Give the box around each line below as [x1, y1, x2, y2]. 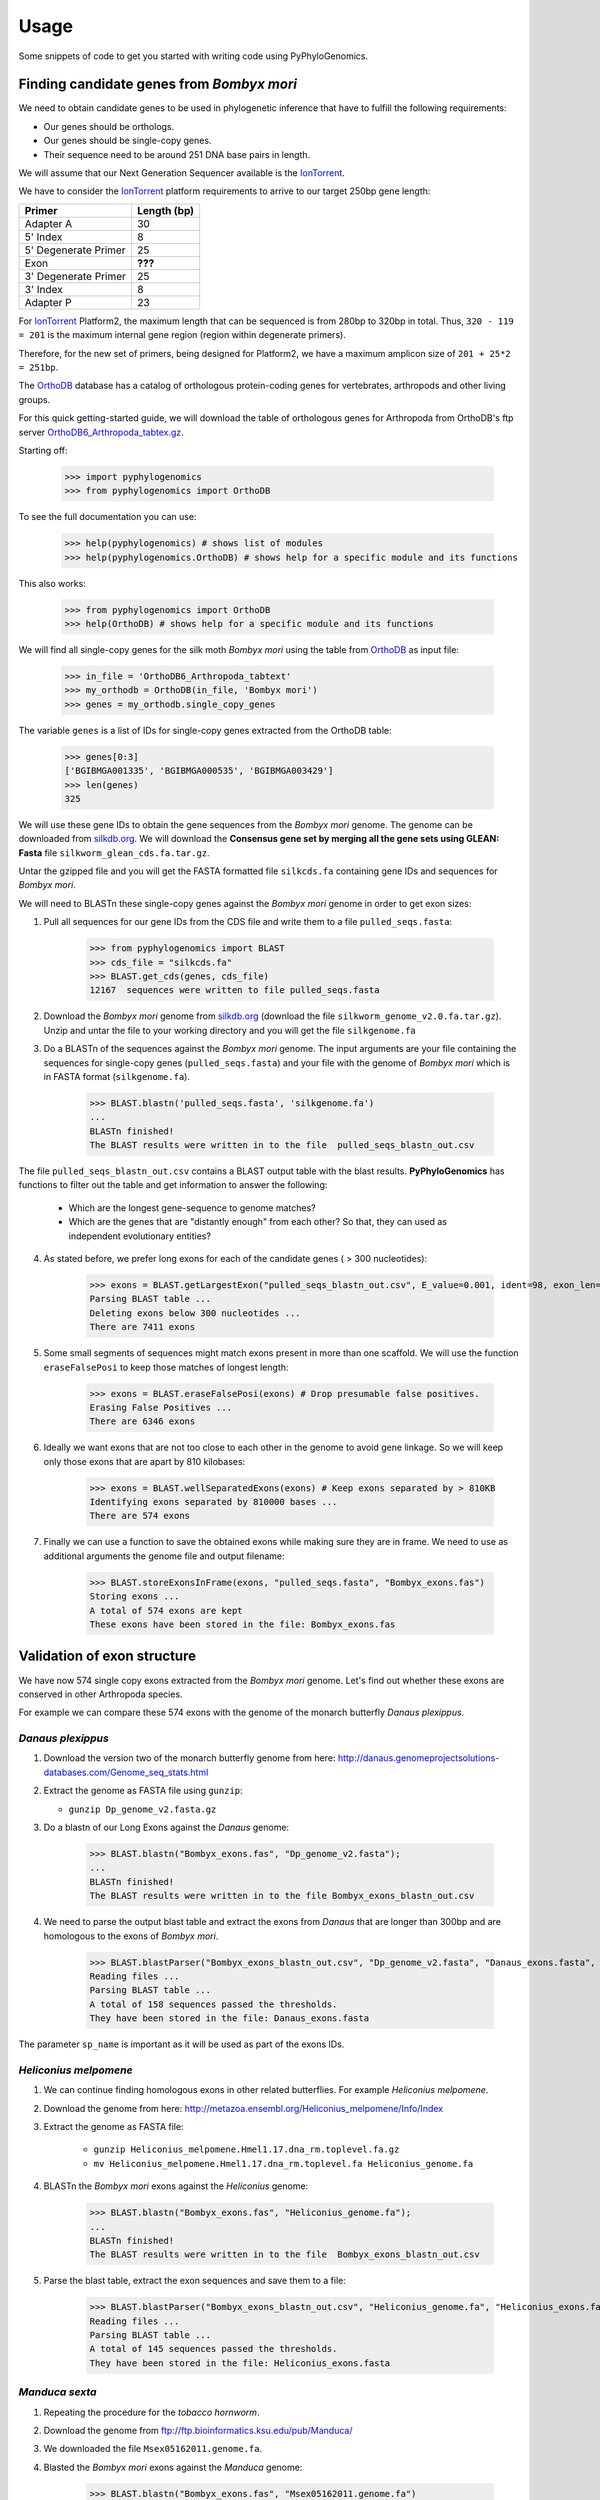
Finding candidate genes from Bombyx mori [18, 76, 298, 93]
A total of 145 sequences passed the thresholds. [89, 2343, 338, 2355]
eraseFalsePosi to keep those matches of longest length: [43, 1361, 289, 1373]
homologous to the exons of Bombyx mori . [43, 1930, 219, 1942]
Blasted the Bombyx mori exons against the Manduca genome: [43, 2461, 303, 2473]
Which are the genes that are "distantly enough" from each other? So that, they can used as [68, 1216, 448, 1228]
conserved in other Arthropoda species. [18, 1688, 184, 1700]
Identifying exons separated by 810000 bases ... [89, 1496, 338, 1508]
